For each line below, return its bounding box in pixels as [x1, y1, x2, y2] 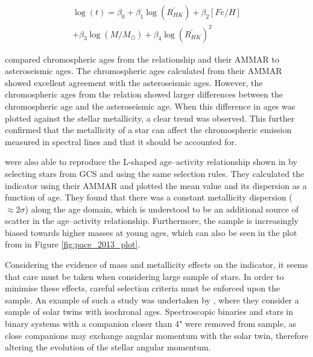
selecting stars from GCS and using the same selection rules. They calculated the [5, 167, 305, 179]
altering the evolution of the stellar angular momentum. [5, 341, 211, 353]
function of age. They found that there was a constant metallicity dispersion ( [5, 191, 292, 203]
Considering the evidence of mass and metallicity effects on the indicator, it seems [5, 258, 308, 271]
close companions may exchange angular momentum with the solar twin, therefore [5, 329, 309, 341]
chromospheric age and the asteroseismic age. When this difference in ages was [5, 99, 296, 112]
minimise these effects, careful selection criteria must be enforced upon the [5, 282, 280, 294]
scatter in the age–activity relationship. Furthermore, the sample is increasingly [5, 214, 299, 227]
